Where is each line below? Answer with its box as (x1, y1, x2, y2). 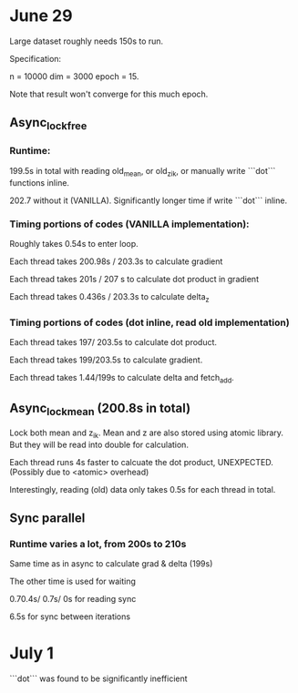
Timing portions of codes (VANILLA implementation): (9, 218, 250, 230)
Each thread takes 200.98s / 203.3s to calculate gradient (9, 256, 223, 267)
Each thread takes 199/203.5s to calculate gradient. (9, 354, 203, 365)
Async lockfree (9, 115, 87, 133)
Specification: (9, 53, 62, 64)
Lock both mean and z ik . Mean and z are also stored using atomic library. (9, 427, 284, 440)
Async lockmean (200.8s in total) (9, 401, 191, 419)
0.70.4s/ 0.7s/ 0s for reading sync (9, 594, 137, 605)
